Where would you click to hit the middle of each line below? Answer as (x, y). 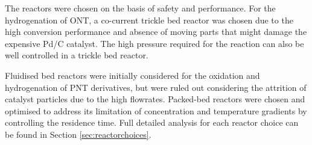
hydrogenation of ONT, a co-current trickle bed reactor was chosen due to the (149, 20)
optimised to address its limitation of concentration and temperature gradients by (156, 110)
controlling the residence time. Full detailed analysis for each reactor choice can (152, 122)
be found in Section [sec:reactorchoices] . (78, 134)
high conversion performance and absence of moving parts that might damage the (156, 32)
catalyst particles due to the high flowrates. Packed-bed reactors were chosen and (155, 99)
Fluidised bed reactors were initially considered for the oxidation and (132, 75)
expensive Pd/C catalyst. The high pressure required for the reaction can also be (154, 43)
